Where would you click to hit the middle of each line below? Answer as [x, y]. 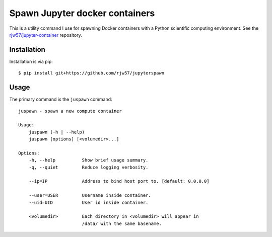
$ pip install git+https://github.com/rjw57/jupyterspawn [91, 73]
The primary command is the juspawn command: [61, 99]
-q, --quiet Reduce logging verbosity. [88, 167]
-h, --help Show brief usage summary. [88, 160]
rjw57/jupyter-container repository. [46, 35]
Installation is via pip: [31, 61]
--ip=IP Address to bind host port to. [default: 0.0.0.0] [119, 181]
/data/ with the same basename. [122, 223]
